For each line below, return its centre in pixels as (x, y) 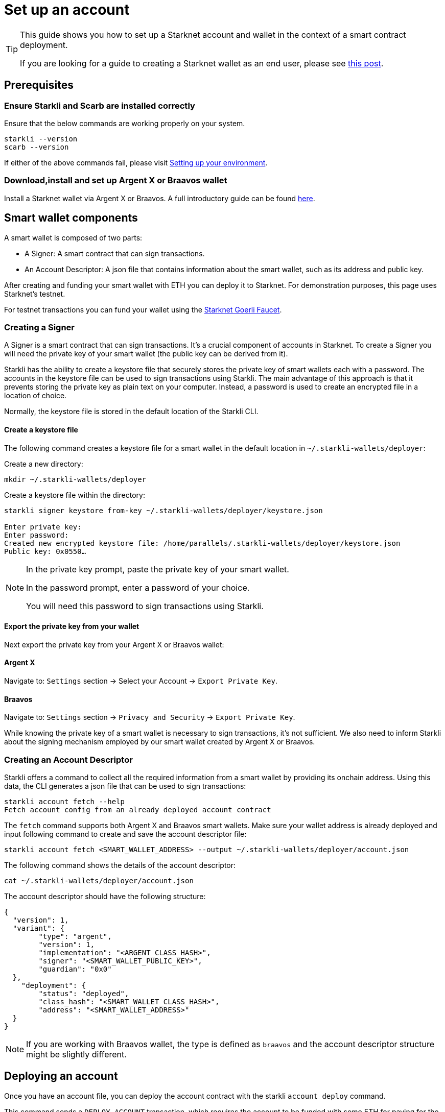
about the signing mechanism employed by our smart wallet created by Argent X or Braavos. (160, 742)
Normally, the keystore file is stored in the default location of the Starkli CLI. (131, 412)
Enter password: (37, 535)
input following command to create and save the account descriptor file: (125, 834)
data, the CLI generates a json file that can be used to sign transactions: (125, 786)
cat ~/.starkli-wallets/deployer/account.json (99, 880)
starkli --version (41, 139)
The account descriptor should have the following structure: (105, 896)
